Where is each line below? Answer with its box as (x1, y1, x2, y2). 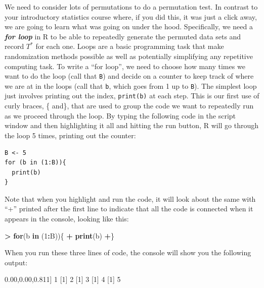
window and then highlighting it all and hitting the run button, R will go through (5, 120, 259, 131)
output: (5, 257, 28, 267)
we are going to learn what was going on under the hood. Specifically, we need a (5, 21, 253, 32)
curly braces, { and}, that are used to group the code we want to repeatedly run (5, 100, 254, 111)
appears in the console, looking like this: (5, 213, 129, 224)
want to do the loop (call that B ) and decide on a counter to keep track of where (5, 71, 254, 81)
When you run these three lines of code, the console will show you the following (5, 247, 251, 258)
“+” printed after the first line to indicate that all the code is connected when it (5, 203, 253, 214)
